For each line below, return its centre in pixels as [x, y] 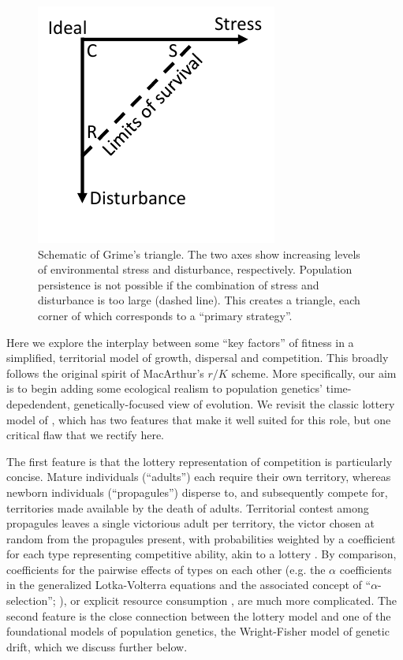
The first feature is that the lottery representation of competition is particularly [200, 461]
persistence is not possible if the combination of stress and [179, 284]
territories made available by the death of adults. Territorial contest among [188, 507]
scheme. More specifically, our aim [314, 373]
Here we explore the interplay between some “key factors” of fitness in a [180, 342]
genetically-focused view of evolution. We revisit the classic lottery [234, 403]
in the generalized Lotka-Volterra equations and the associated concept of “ [189, 585]
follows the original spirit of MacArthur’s [105, 373]
